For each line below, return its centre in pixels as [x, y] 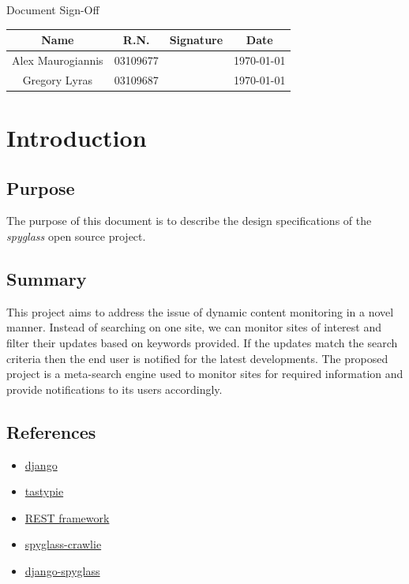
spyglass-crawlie [63, 544]
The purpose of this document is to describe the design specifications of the [189, 221]
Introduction [77, 138]
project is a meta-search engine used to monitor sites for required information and [205, 374]
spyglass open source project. [76, 236]
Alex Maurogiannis [58, 60]
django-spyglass [62, 570]
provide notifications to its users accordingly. [114, 389]
